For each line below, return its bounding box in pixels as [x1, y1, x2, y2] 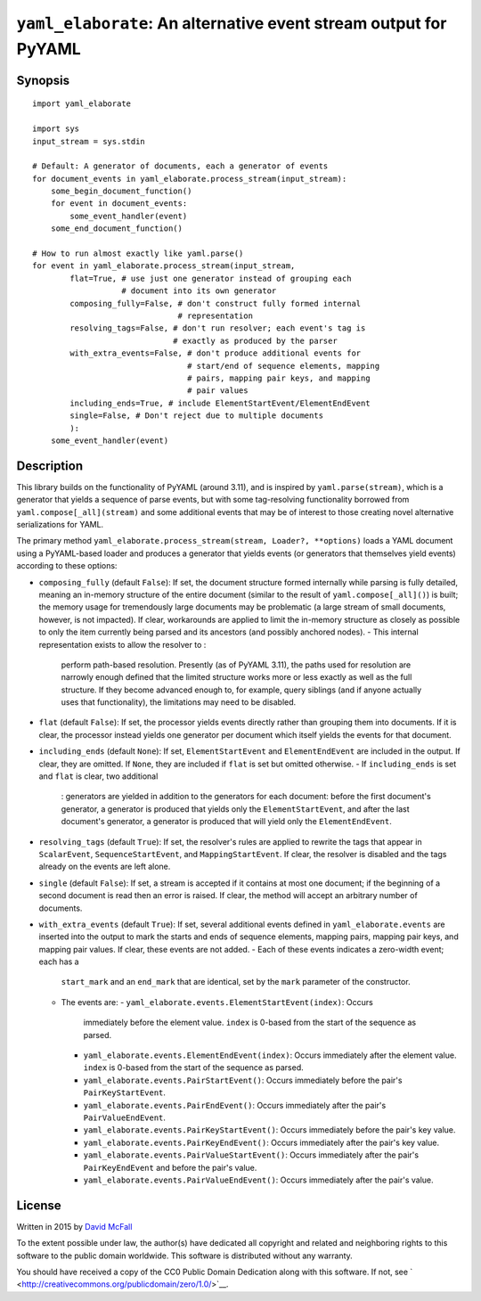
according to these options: [16, 560, 118, 571]
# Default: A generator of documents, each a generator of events [32, 161, 329, 171]
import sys [32, 124, 80, 134]
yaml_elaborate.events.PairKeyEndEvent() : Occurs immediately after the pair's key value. [83, 1137, 440, 1148]
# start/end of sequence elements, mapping [187, 361, 380, 371]
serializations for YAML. [16, 519, 104, 529]
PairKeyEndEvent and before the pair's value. [83, 1162, 257, 1173]
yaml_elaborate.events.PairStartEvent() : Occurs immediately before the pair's [83, 1075, 403, 1085]
